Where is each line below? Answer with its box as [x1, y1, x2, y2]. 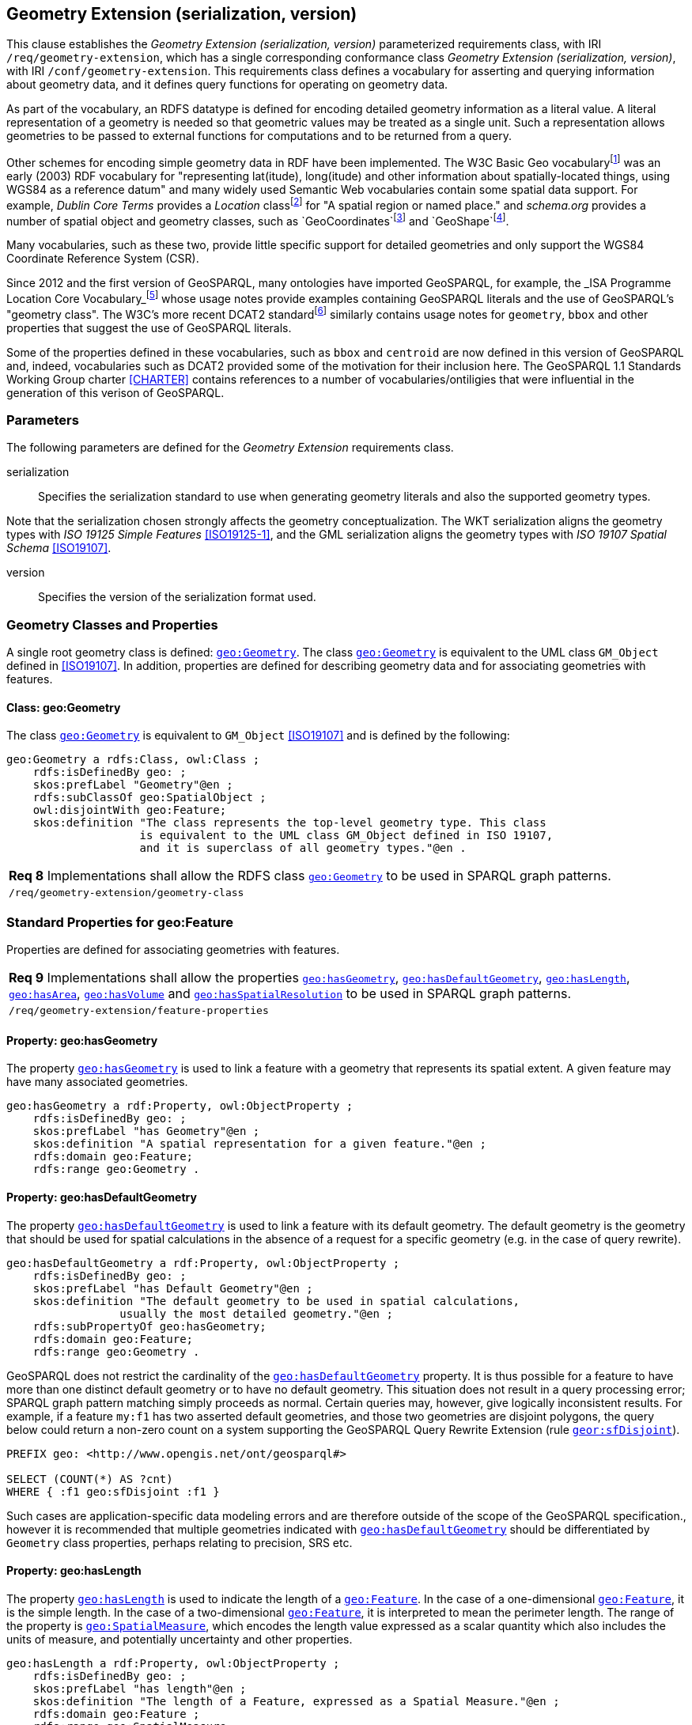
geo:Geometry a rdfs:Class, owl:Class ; [6, 753, 260, 766]
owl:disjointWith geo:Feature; [32, 804, 227, 817]
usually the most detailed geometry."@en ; [119, 1307, 393, 1320]
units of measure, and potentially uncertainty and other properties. [6, 1632, 353, 1646]
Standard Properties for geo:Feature [6, 914, 233, 930]
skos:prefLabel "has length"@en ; [32, 1681, 247, 1695]
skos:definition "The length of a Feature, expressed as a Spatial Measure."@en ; [32, 1694, 560, 1708]
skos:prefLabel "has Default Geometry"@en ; [32, 1281, 313, 1295]
